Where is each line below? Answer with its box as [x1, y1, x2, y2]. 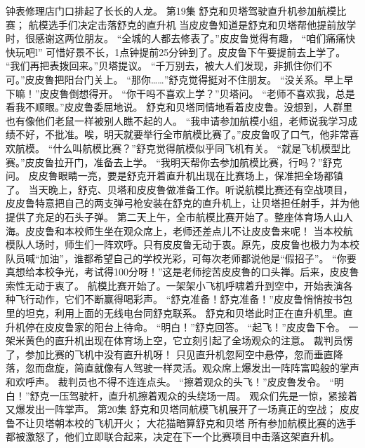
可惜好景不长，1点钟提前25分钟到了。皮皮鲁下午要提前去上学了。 [46, 44, 346, 59]
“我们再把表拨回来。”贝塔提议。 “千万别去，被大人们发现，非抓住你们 [6, 58, 323, 73]
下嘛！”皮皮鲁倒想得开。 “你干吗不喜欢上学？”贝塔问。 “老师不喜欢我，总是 [6, 86, 355, 100]
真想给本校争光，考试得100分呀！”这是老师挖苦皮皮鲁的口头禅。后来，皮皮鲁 [6, 264, 359, 279]
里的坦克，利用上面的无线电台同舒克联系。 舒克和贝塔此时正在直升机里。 [6, 306, 343, 320]
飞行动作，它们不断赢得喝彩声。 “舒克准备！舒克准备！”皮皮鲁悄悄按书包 [15, 292, 352, 306]
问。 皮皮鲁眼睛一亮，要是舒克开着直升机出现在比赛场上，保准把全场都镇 [6, 168, 343, 183]
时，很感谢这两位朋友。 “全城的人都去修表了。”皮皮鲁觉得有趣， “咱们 [6, 31, 326, 46]
